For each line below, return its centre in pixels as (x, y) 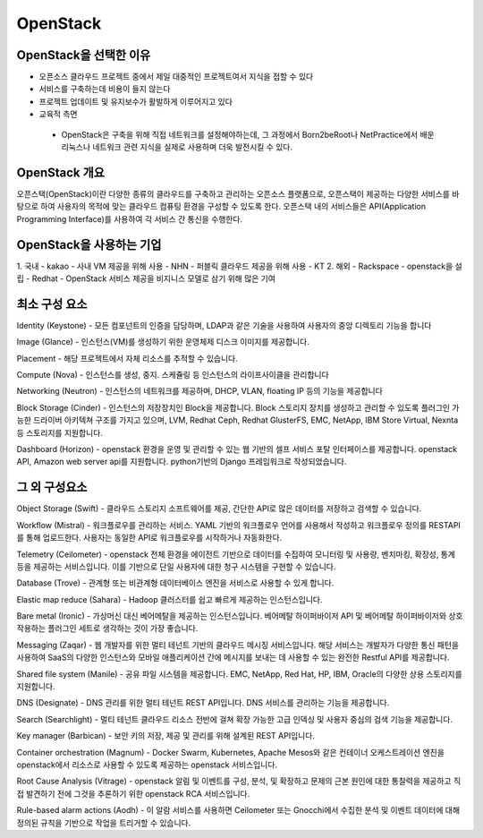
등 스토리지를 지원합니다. (59, 432)
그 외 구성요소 (52, 487)
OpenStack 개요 (60, 172)
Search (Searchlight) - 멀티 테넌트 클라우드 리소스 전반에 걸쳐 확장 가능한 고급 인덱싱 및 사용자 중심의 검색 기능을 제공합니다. (235, 719)
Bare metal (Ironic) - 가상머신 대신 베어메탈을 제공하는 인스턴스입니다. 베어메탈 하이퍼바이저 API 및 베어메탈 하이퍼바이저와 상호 (240, 616)
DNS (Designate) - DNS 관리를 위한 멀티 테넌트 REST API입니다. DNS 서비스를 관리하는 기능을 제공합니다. (203, 703)
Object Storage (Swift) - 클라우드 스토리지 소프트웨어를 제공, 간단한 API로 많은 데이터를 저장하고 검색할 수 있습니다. (219, 509)
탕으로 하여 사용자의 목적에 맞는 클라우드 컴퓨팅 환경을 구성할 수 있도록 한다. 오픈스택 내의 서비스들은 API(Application (221, 207)
